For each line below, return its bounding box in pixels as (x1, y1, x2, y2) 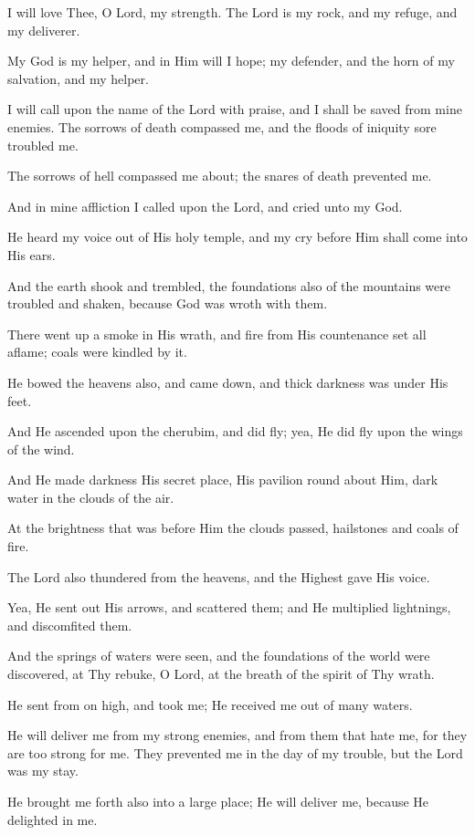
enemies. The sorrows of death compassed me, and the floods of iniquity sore (7, 117, 437, 136)
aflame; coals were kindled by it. (7, 342, 187, 361)
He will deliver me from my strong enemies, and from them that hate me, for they (7, 725, 468, 745)
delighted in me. (7, 809, 98, 829)
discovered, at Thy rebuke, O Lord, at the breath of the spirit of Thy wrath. (7, 664, 435, 684)
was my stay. (7, 761, 79, 780)
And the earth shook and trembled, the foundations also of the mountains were (7, 276, 451, 295)
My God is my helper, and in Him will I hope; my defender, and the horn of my (7, 51, 455, 70)
